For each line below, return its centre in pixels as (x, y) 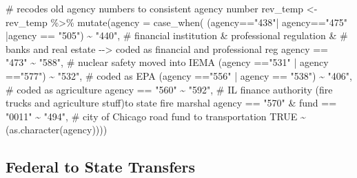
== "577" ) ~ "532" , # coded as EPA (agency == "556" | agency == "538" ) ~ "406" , (179, 75)
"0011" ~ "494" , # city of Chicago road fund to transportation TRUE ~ (156, 116)
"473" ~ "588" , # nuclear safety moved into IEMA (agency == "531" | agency (167, 62)
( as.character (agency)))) (57, 130)
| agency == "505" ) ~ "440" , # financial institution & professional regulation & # (177, 35)
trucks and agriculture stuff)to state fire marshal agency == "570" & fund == (171, 103)
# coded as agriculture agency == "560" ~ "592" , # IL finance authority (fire (169, 89)
